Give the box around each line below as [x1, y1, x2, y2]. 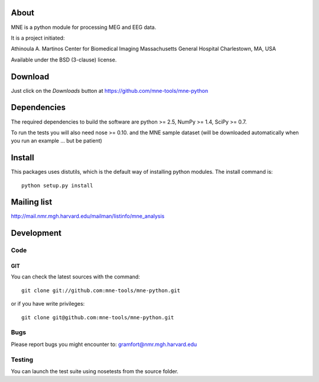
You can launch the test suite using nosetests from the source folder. [11, 367, 178, 375]
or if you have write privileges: [11, 300, 85, 307]
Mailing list [11, 197, 53, 207]
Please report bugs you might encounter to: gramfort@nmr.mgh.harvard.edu [11, 341, 197, 348]
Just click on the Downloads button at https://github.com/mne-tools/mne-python [11, 87, 209, 94]
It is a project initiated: [11, 34, 65, 41]
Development [11, 228, 62, 238]
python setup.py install [21, 182, 93, 189]
